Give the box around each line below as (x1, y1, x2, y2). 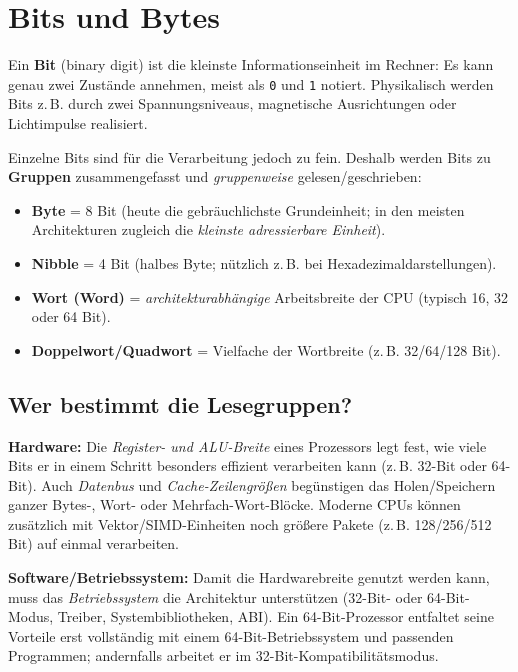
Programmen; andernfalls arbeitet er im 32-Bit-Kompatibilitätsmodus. (8, 645, 439, 666)
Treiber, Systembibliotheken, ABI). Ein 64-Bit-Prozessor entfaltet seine (57, 606, 494, 627)
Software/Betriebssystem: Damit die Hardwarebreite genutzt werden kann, (8, 567, 490, 588)
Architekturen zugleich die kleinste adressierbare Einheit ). (31, 219, 386, 240)
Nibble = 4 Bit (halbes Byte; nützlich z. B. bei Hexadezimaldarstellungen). (31, 252, 497, 273)
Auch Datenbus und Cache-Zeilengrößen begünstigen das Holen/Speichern (41, 474, 496, 495)
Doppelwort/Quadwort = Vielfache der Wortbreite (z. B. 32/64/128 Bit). (31, 339, 501, 360)
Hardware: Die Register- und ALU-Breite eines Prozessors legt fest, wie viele (8, 435, 487, 456)
